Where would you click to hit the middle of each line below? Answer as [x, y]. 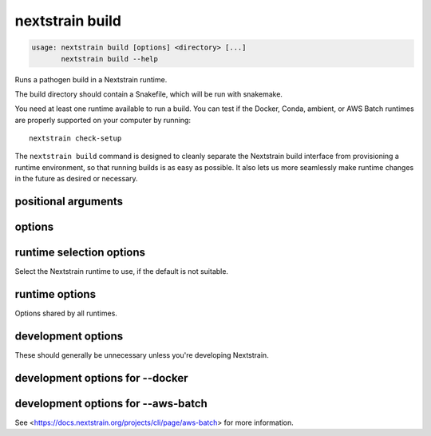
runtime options [55, 294]
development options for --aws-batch [111, 403]
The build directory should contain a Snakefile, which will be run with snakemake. [149, 94]
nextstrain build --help [110, 59]
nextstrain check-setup [75, 139]
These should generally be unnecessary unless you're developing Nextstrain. [142, 355]
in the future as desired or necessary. [77, 179]
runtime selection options [80, 253]
